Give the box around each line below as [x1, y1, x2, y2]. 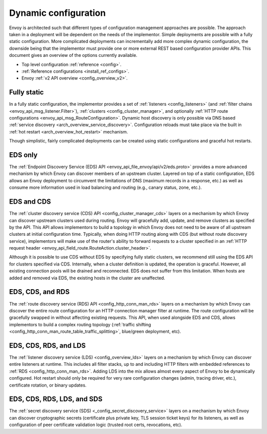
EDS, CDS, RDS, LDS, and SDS [9, 395, 103, 403]
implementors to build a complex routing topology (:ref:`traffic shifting [9, 321, 151, 327]
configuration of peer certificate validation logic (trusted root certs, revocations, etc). [9, 422, 182, 428]
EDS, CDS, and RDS [9, 288, 70, 296]
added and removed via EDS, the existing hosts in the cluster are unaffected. [9, 275, 166, 281]
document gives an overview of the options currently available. [9, 52, 138, 58]
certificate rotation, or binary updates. [9, 382, 87, 388]
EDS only [9, 151, 38, 159]
